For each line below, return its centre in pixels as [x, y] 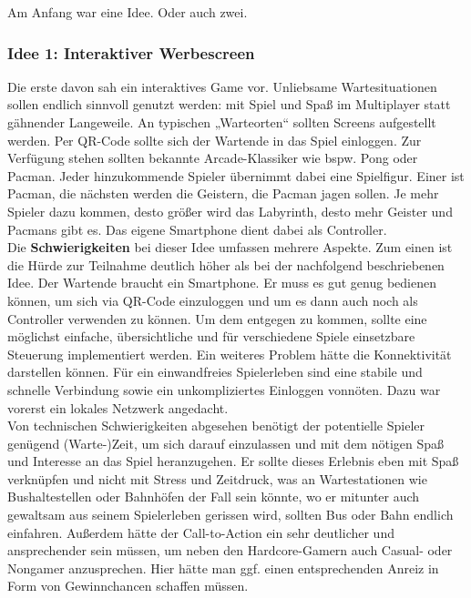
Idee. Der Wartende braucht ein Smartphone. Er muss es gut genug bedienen [222, 283]
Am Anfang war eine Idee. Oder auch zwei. [128, 12]
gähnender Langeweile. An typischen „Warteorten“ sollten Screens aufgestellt [222, 122]
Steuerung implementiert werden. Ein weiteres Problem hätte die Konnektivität [230, 354]
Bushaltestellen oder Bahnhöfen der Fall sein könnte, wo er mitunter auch [214, 497]
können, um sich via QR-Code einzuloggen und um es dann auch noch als [213, 300]
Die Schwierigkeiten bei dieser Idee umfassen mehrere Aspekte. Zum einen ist [230, 247]
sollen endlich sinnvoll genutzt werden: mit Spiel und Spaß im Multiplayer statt [229, 104]
